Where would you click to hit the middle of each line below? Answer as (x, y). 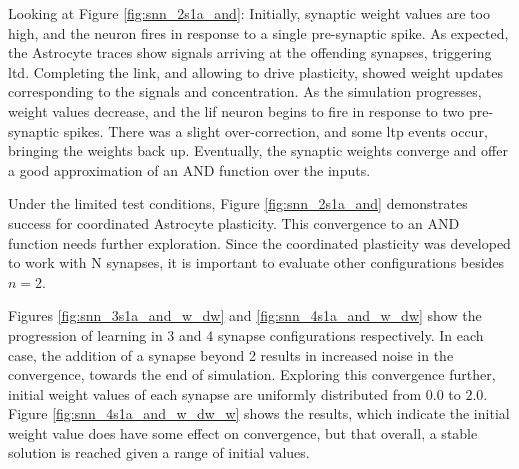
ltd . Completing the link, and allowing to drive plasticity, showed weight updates (255, 71)
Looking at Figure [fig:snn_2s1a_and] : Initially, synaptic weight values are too (249, 13)
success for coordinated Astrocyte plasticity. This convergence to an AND (234, 222)
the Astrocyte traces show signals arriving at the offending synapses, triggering (250, 52)
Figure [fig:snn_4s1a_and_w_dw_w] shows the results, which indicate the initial (259, 413)
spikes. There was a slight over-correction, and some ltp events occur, (275, 130)
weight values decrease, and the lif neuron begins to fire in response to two (236, 110)
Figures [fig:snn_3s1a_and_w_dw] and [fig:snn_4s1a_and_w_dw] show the (245, 315)
